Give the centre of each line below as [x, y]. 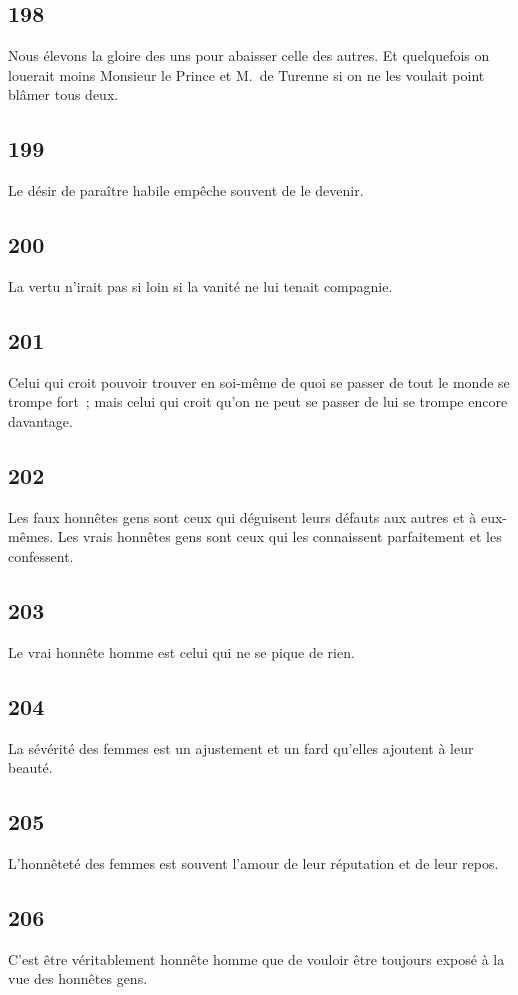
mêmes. [31, 536]
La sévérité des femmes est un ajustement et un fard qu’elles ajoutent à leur [241, 747]
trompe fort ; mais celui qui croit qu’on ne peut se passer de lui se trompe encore [258, 401]
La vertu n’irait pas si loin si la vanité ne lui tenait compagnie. [200, 285]
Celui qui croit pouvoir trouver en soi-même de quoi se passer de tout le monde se [259, 381]
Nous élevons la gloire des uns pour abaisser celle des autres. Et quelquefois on [249, 55]
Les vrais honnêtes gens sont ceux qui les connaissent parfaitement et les [279, 536]
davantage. [40, 420]
